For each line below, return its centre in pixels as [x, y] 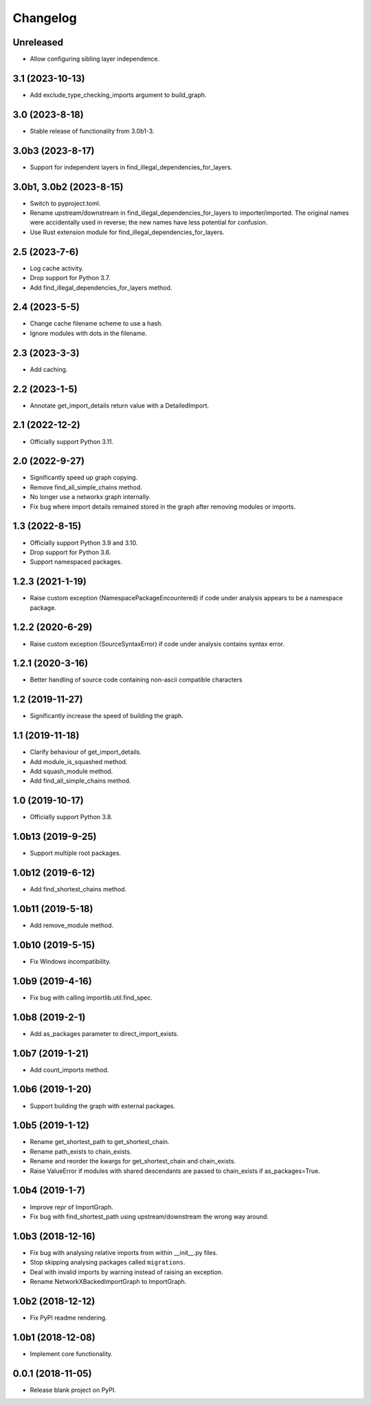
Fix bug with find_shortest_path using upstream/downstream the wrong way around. [149, 1216]
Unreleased [38, 42]
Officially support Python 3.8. [71, 817]
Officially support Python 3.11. [72, 441]
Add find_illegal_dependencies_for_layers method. [101, 287]
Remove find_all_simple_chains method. [86, 487]
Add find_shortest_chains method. [78, 889]
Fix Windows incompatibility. [70, 961]
